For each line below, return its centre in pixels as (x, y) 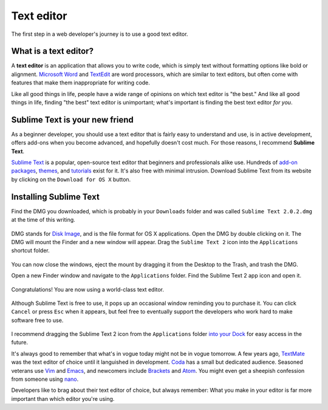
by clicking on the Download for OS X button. (71, 179)
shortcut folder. (30, 251)
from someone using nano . (45, 379)
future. (20, 343)
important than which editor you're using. (63, 398)
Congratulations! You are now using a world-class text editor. (87, 289)
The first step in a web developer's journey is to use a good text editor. (100, 34)
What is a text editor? (53, 51)
